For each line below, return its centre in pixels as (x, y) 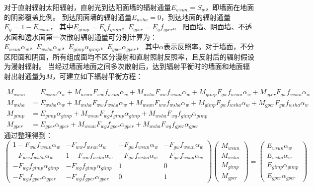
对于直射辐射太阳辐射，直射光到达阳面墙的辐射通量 (87, 7)
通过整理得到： (28, 135)
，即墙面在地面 (230, 7)
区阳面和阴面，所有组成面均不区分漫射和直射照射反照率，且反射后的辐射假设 (129, 56)
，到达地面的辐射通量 (196, 17)
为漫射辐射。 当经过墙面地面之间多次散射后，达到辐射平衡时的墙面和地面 (123, 66)
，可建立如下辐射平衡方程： (98, 76)
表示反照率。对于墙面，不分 (209, 46)
